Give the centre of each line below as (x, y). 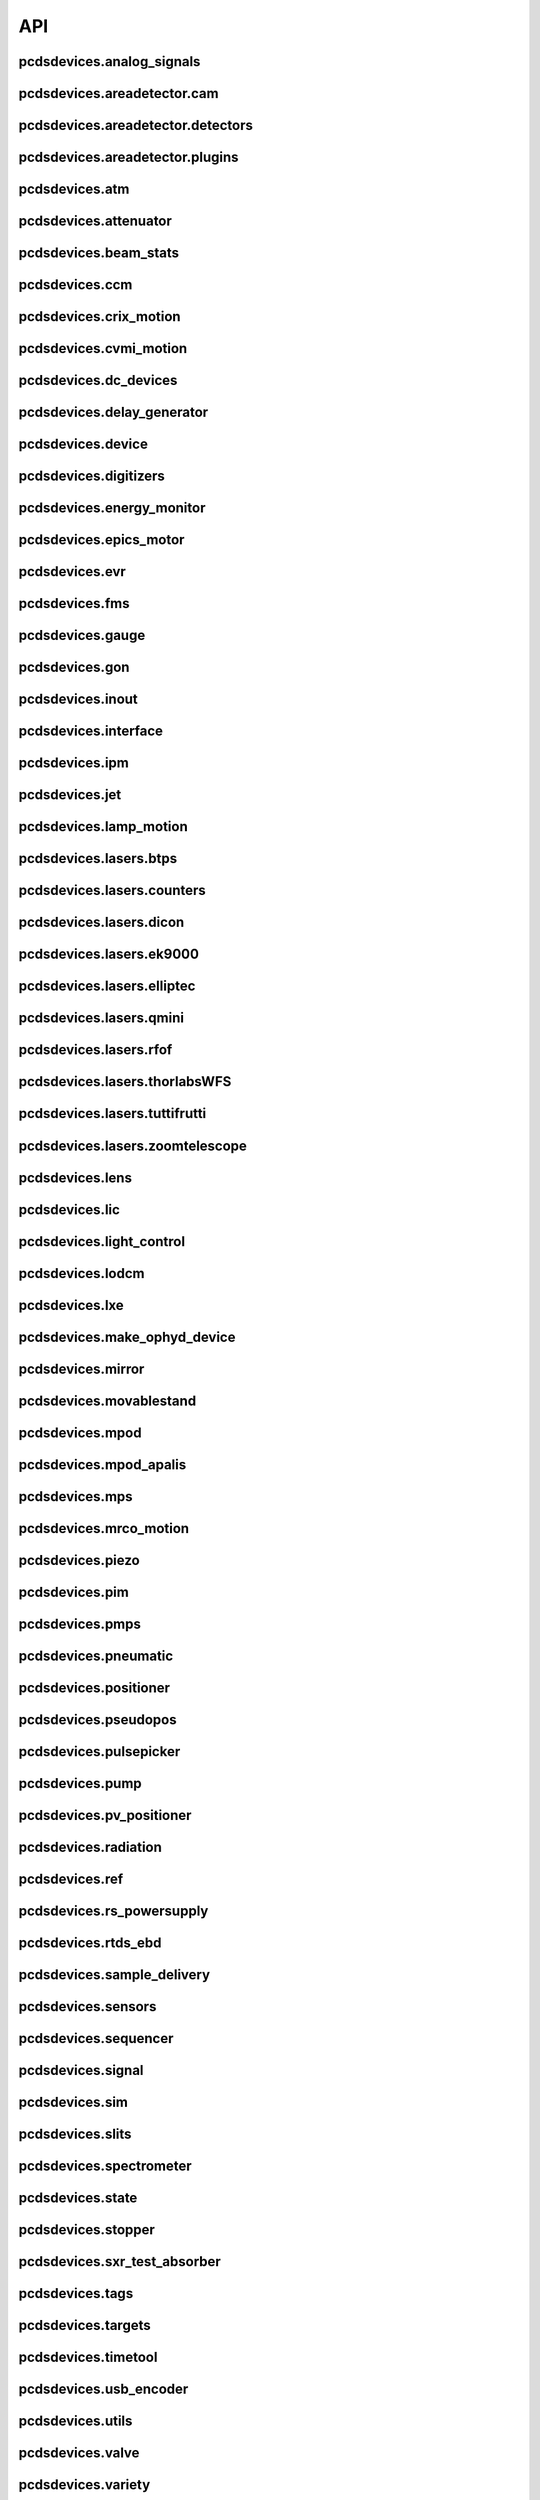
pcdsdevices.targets (84, 2325)
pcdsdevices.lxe (71, 1305)
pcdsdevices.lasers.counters (112, 890)
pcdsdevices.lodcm (81, 1273)
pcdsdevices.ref (71, 1878)
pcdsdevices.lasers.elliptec (107, 986)
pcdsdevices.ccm (75, 285)
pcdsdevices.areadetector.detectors (136, 125)
